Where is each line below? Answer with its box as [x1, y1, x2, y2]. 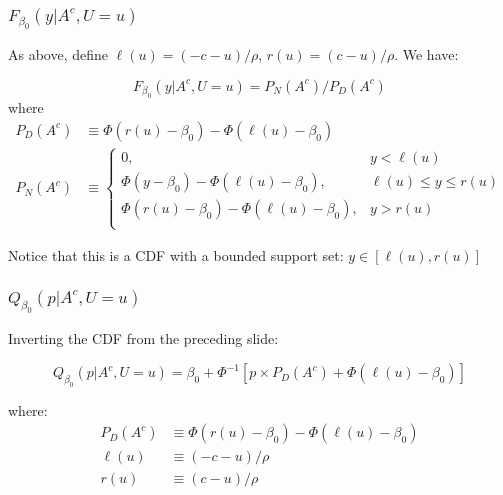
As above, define [8, 44, 109, 65]
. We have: [394, 44, 459, 65]
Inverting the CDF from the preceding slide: [8, 328, 279, 349]
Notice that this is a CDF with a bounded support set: [8, 245, 344, 266]
